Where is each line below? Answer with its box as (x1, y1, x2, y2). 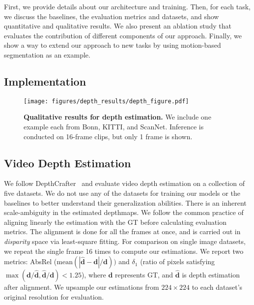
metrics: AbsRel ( (4, 256, 57, 267)
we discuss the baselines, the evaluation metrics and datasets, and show (4, 11, 219, 21)
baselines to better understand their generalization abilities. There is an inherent (4, 197, 247, 208)
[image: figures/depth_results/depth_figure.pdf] (24, 97, 189, 105)
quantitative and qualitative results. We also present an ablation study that (4, 21, 231, 31)
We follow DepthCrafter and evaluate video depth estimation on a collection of (4, 178, 245, 188)
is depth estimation (182, 270, 240, 280)
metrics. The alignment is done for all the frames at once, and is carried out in (4, 226, 241, 237)
